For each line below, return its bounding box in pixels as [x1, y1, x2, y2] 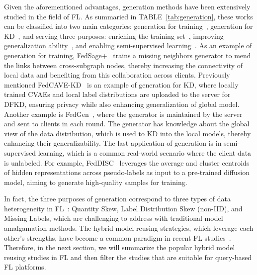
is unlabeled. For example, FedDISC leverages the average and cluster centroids [4, 157, 250, 168]
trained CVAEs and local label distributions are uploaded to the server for [4, 89, 231, 99]
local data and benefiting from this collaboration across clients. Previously [4, 70, 230, 80]
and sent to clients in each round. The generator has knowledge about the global [4, 118, 250, 129]
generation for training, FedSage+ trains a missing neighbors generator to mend [4, 50, 251, 60]
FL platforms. [4, 262, 46, 272]
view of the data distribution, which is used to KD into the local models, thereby [4, 128, 251, 138]
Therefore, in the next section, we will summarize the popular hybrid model [4, 242, 235, 253]
